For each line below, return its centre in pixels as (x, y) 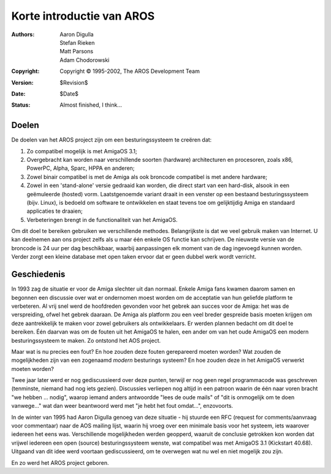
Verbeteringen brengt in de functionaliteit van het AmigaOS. (102, 220)
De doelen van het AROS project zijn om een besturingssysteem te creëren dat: (112, 140)
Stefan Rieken (77, 42)
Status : (21, 105)
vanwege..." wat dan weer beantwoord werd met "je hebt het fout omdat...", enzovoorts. (122, 406)
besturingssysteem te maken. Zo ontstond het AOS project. (86, 340)
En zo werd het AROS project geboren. (60, 462)
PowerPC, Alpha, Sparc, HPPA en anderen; (81, 168)
